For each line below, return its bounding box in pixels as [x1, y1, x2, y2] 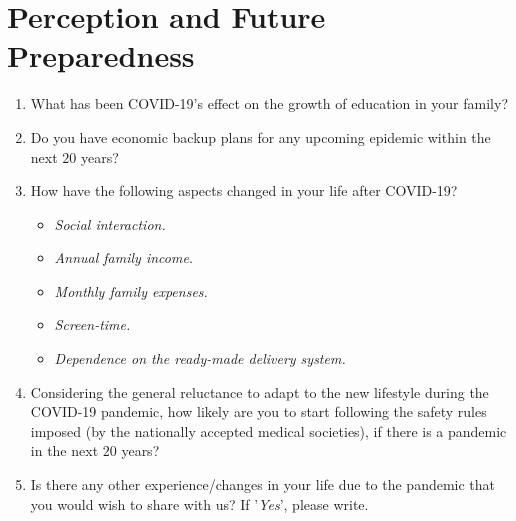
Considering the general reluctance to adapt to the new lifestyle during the [30, 381, 489, 402]
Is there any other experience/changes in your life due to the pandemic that [30, 474, 496, 495]
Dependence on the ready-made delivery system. [54, 348, 346, 369]
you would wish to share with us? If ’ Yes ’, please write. [30, 493, 369, 514]
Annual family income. [54, 247, 194, 268]
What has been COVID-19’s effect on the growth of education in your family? [30, 93, 508, 114]
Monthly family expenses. [54, 280, 208, 301]
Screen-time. [54, 314, 131, 335]
